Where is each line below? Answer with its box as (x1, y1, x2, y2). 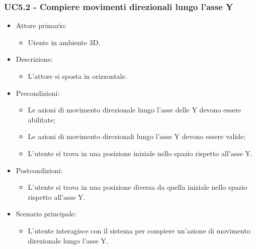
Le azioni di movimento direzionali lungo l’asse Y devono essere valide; (28, 131, 246, 142)
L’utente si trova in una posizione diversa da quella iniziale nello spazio (28, 182, 247, 192)
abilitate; (28, 114, 56, 125)
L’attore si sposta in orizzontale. (28, 71, 127, 81)
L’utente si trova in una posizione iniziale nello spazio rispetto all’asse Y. (28, 148, 252, 158)
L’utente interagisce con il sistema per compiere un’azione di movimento (28, 225, 250, 235)
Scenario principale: (16, 208, 76, 219)
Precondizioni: (16, 87, 60, 98)
